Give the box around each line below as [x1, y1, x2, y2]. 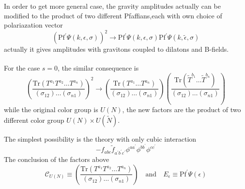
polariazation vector [4, 20, 63, 30]
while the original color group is [4, 104, 98, 114]
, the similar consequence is [58, 63, 139, 73]
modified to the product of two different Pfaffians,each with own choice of [4, 10, 222, 20]
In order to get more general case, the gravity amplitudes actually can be [4, 1, 221, 11]
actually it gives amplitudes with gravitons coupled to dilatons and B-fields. [4, 44, 229, 54]
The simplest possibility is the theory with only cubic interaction [4, 133, 197, 144]
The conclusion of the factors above [4, 154, 109, 164]
